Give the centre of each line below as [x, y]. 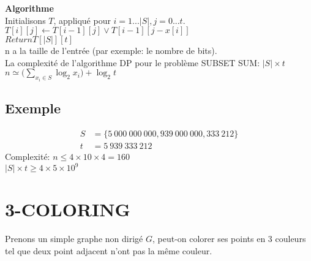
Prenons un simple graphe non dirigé [74, 239]
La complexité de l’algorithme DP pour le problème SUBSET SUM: [133, 62]
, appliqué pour [82, 20]
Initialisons [25, 20]
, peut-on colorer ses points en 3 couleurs [229, 239]
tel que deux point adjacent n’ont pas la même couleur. [109, 250]
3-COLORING [68, 209]
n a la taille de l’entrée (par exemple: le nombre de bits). [111, 51]
